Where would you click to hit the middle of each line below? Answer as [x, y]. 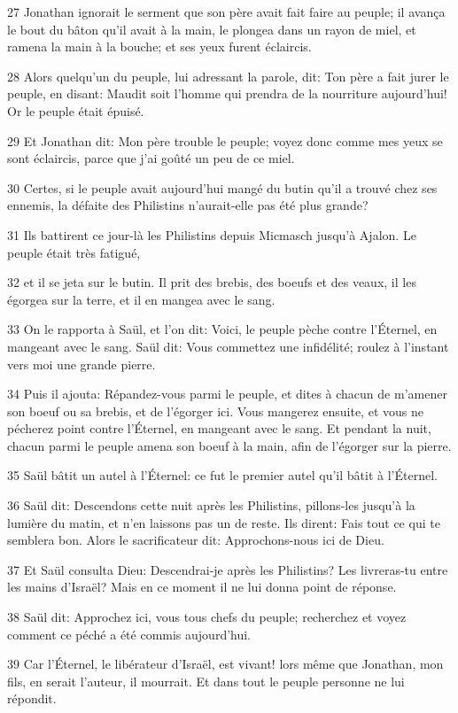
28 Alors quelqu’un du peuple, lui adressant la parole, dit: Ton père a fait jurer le [228, 76]
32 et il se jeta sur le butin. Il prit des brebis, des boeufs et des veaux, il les [212, 282]
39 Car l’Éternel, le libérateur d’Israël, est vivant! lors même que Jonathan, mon [225, 664]
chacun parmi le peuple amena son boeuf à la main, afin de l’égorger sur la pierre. [229, 445]
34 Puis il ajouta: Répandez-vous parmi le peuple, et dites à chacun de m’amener [227, 394]
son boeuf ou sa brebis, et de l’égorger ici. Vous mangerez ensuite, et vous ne [215, 411]
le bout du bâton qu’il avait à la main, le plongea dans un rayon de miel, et [212, 29]
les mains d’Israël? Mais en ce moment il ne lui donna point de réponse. [202, 587]
